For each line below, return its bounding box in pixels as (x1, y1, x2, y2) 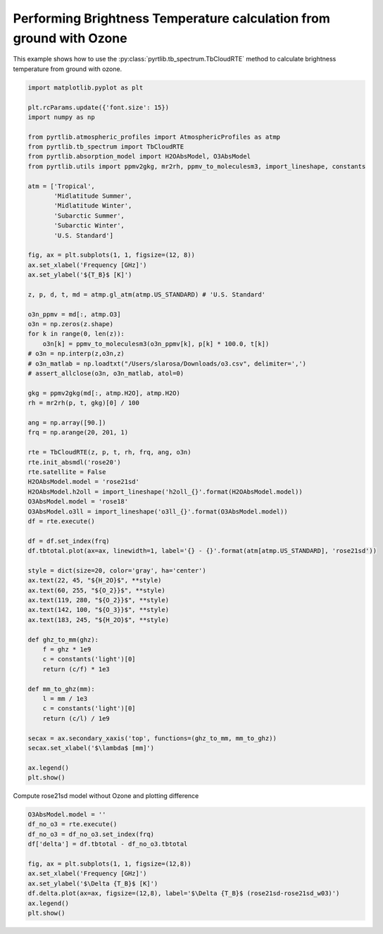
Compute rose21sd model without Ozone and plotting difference (13, 792, 199, 800)
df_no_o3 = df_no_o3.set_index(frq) (27, 830, 155, 838)
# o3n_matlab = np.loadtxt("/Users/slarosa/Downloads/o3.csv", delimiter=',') (27, 359, 306, 368)
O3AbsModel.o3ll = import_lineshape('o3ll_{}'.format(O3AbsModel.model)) (27, 507, 288, 516)
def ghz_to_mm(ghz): (27, 635, 99, 644)
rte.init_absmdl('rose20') (27, 458, 121, 466)
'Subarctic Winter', (54, 222, 125, 230)
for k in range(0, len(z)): (27, 330, 125, 338)
